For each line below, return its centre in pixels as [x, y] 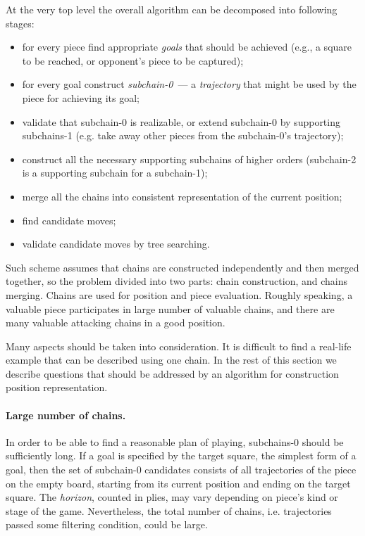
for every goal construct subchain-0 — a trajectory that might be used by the [189, 84]
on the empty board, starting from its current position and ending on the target [178, 483]
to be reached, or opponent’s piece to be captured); [133, 60]
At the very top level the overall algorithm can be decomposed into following [172, 9]
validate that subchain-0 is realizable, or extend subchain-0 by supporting [181, 121]
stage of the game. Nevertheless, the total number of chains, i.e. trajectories [169, 510]
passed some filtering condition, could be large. [107, 524]
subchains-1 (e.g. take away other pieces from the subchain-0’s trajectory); [183, 135]
